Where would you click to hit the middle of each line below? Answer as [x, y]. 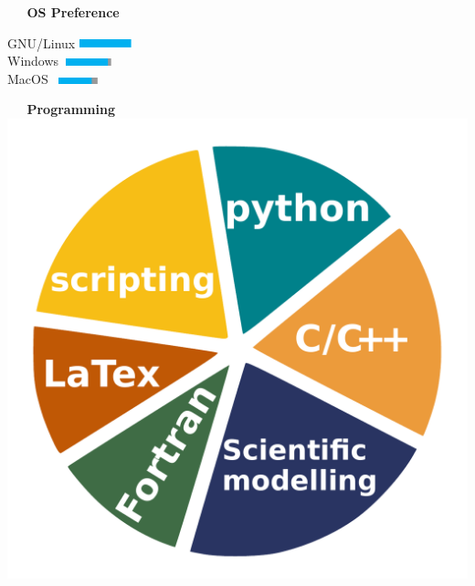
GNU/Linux [42, 42]
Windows [33, 61]
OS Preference [73, 12]
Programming [71, 109]
